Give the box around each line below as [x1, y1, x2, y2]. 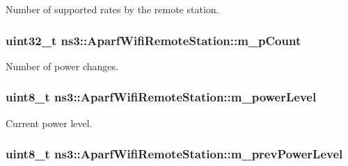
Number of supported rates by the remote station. [6, 2, 219, 16]
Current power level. [6, 115, 93, 130]
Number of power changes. [6, 58, 118, 73]
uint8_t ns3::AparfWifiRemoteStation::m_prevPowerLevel [6, 145, 343, 163]
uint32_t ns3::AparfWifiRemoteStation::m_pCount [6, 31, 301, 49]
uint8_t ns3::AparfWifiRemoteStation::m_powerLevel [6, 88, 317, 106]
